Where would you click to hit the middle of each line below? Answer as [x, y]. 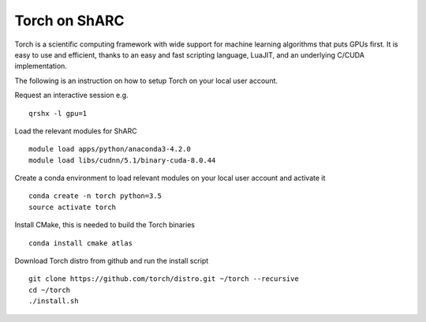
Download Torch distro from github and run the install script [112, 261]
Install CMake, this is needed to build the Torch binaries [105, 225]
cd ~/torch [50, 290]
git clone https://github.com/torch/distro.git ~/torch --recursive [164, 279]
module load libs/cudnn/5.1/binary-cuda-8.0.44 [122, 160]
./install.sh [54, 301]
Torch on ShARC [69, 21]
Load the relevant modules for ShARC [76, 131]
